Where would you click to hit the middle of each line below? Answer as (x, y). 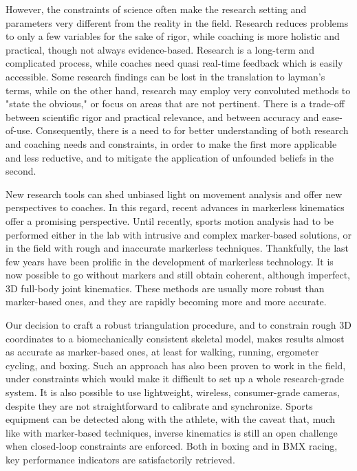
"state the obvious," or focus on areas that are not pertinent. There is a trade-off (175, 103)
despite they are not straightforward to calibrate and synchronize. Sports (159, 405)
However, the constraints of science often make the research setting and (156, 9)
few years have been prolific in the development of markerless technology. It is (170, 261)
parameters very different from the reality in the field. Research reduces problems (177, 22)
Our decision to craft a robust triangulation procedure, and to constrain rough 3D (178, 325)
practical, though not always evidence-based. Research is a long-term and (160, 49)
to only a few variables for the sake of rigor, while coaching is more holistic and (173, 36)
